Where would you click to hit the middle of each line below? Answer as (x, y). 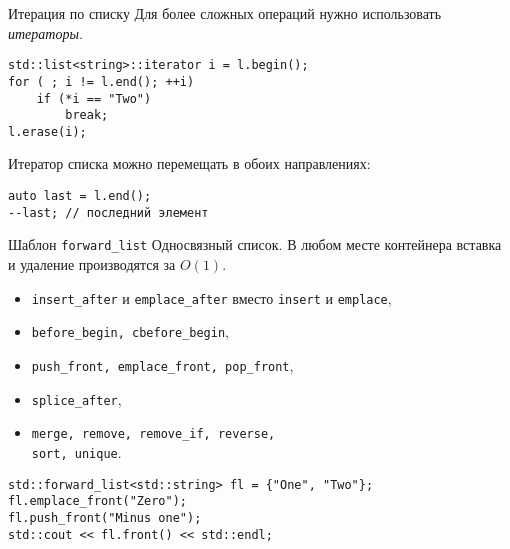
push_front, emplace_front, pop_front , (162, 364)
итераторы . (45, 32)
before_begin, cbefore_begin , (130, 331)
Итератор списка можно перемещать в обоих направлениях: (189, 163)
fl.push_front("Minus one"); (105, 517)
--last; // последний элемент (108, 212)
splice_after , (76, 398)
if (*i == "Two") (94, 98)
